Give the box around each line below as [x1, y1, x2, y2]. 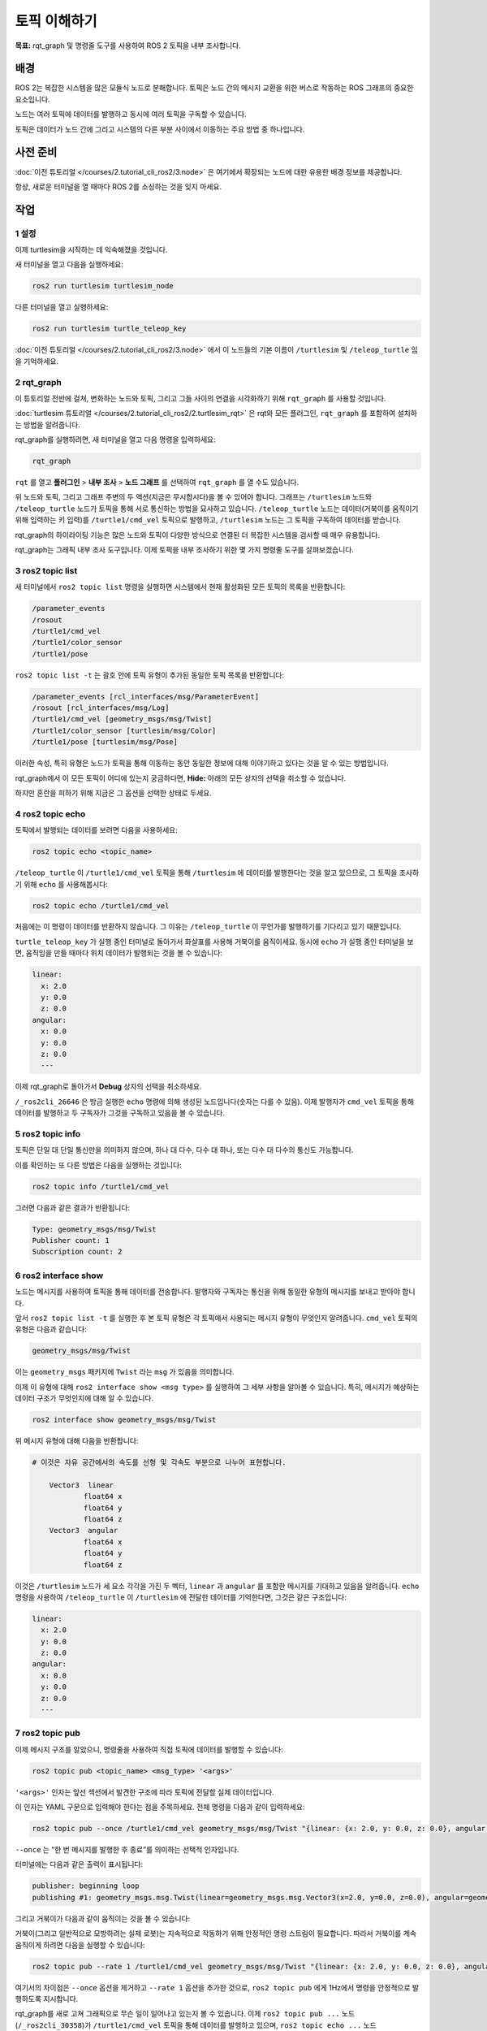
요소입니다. [15, 94, 50, 104]
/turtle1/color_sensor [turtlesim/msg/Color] [32, 725, 217, 735]
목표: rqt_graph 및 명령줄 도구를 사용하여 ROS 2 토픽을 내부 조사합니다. [15, 41, 241, 50]
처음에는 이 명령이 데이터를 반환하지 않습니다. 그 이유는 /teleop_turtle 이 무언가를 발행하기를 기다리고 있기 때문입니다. [15, 922, 402, 932]
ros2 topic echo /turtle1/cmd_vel [32, 901, 170, 910]
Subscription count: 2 [32, 1247, 123, 1257]
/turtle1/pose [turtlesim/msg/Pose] [32, 738, 179, 747]
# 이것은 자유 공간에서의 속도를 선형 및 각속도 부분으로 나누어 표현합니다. [32, 1458, 287, 1467]
